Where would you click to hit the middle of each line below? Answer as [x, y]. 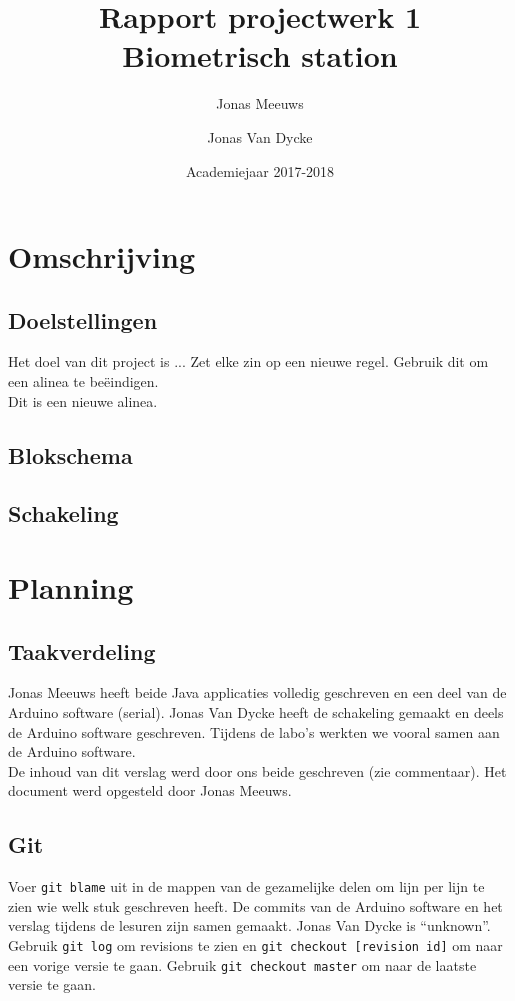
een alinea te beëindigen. [83, 381]
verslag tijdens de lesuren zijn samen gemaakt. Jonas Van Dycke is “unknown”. [249, 925]
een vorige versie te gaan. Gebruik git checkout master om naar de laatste [242, 964]
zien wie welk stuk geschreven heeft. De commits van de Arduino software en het [255, 905]
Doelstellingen [83, 319]
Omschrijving [101, 256]
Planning [71, 587]
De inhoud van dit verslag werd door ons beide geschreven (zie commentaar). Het [257, 770]
